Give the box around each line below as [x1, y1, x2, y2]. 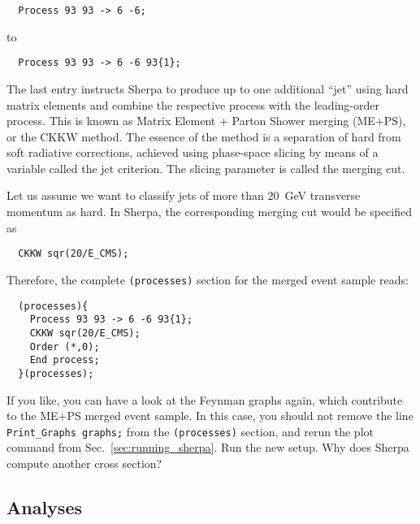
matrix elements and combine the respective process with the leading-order [6, 96, 379, 113]
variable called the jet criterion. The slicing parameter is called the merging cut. [6, 159, 405, 176]
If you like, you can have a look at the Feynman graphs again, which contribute [6, 391, 403, 408]
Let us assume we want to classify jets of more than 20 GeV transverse [6, 187, 361, 204]
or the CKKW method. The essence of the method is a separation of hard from [6, 128, 401, 145]
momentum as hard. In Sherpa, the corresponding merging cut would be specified [6, 203, 412, 220]
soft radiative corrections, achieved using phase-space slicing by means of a [6, 144, 379, 161]
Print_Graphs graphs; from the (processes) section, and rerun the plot [6, 422, 374, 440]
